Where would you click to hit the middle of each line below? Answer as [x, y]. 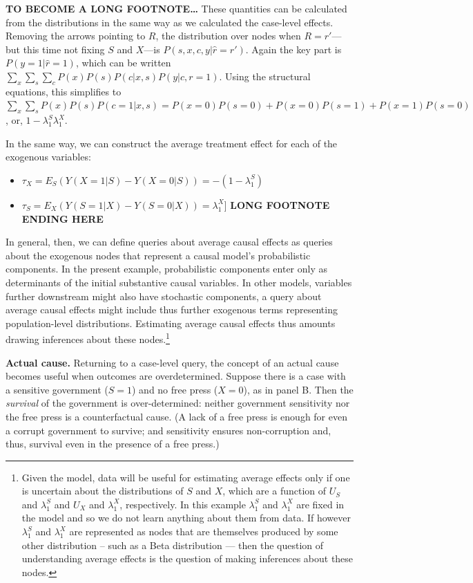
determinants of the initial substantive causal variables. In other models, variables [179, 282]
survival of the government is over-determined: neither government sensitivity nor [178, 403]
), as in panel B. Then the [298, 389]
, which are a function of [274, 491]
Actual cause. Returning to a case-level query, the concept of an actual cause [172, 362]
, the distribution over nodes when [228, 36]
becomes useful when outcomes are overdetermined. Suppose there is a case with [176, 376]
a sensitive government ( [57, 389]
